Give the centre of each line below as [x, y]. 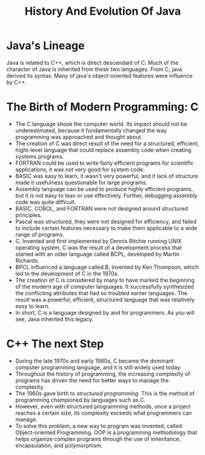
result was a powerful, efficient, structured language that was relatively [105, 299]
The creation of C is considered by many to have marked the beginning [105, 280]
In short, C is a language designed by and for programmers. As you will [105, 312]
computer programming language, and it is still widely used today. [98, 367]
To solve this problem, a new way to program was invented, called [99, 426]
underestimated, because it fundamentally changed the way [91, 130]
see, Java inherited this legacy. [54, 319]
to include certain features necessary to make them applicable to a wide [106, 228]
